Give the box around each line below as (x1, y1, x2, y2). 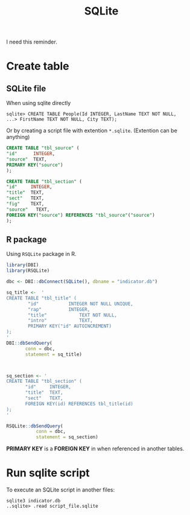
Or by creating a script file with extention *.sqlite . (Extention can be (6, 127, 178, 134)
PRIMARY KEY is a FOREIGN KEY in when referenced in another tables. (6, 445, 185, 452)
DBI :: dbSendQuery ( (6, 340, 52, 346)
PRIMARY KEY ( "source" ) (6, 162, 63, 168)
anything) (6, 133, 30, 141)
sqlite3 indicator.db (6, 498, 61, 504)
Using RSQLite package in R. (6, 251, 77, 258)
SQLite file (6, 83, 46, 94)
